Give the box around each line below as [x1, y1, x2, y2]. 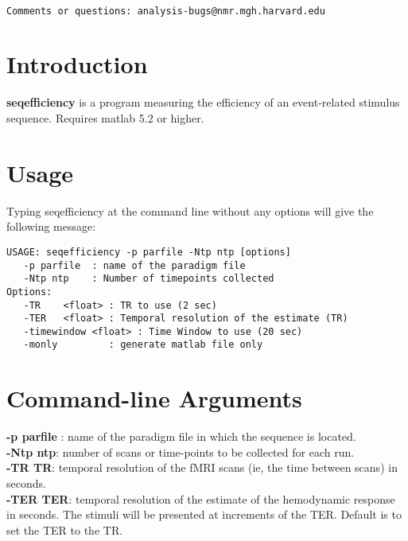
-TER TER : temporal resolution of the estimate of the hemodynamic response [6, 490, 395, 507]
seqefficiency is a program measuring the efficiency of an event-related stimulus [6, 94, 400, 111]
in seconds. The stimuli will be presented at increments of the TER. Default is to [6, 506, 402, 523]
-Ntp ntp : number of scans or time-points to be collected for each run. [6, 443, 355, 460]
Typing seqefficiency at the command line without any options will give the [6, 202, 374, 219]
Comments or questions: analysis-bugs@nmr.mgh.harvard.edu [6, 5, 325, 17]
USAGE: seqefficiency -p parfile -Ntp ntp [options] [6, 246, 291, 258]
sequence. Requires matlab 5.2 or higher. [6, 109, 204, 126]
